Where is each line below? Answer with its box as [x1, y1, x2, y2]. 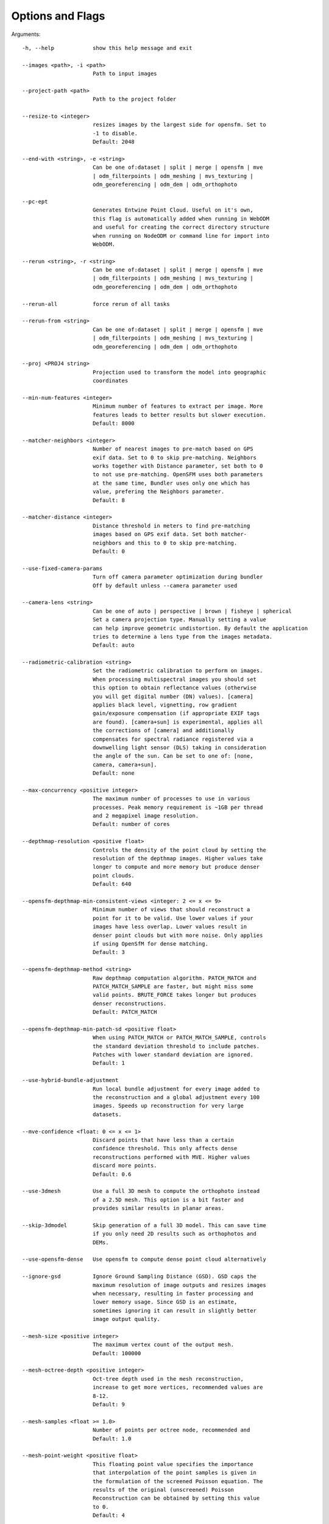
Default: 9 [92, 1401, 125, 1408]
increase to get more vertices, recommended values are [92, 1384, 263, 1391]
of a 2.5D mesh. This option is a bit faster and [92, 1196, 244, 1203]
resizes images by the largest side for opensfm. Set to [92, 121, 266, 128]
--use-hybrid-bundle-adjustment [22, 1077, 119, 1084]
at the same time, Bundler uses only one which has [92, 479, 250, 486]
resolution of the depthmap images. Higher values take [92, 855, 263, 862]
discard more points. [92, 1162, 158, 1169]
